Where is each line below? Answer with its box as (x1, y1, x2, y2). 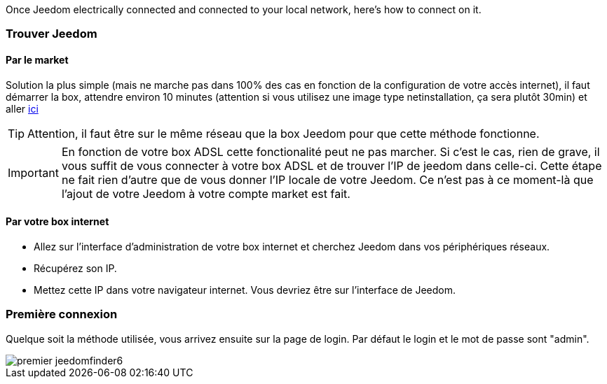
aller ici (6, 102, 39, 115)
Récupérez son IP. (34, 262, 117, 274)
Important (8, 165, 59, 180)
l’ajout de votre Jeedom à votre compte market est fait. (61, 186, 350, 201)
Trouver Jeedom (6, 27, 97, 41)
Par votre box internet (6, 215, 109, 228)
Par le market (6, 53, 69, 66)
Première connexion (6, 307, 118, 322)
